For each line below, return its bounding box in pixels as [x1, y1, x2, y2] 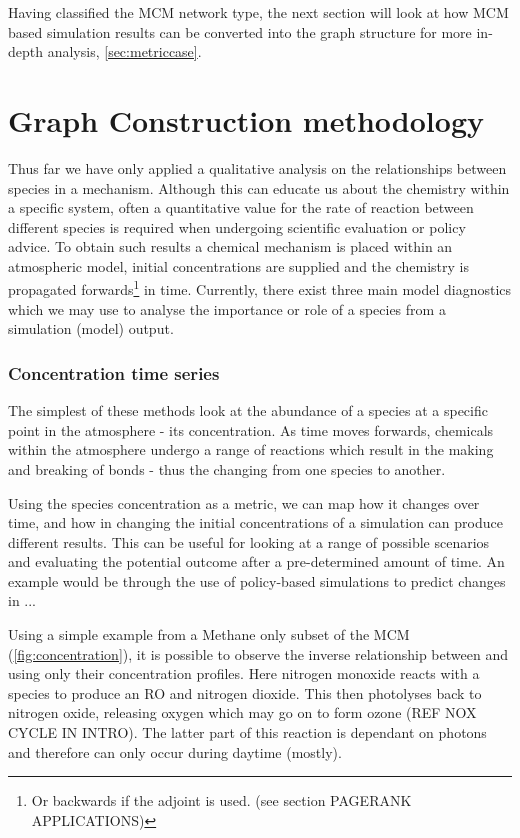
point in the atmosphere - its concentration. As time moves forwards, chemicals [8, 419, 494, 440]
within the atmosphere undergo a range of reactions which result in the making [8, 439, 494, 460]
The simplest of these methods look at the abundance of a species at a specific [8, 400, 488, 421]
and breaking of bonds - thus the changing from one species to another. [8, 458, 446, 479]
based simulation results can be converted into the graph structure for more [8, 21, 472, 42]
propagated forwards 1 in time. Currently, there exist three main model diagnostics [8, 276, 512, 300]
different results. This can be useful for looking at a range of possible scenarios [8, 531, 490, 552]
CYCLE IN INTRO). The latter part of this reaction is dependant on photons [8, 722, 487, 743]
